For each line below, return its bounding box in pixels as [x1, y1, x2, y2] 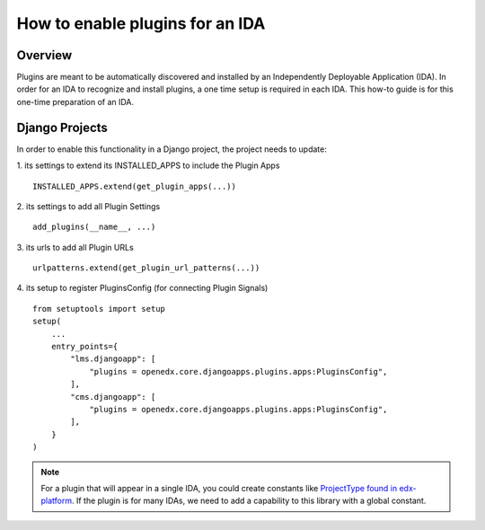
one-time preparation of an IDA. [16, 96, 135, 107]
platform [40, 495, 72, 507]
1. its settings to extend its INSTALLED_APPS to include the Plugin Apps [16, 160, 280, 171]
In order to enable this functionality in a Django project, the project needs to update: [16, 144, 327, 155]
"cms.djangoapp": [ [70, 392, 156, 402]
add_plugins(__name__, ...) [32, 222, 156, 233]
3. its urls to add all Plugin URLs [16, 242, 134, 252]
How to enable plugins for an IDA [16, 13, 266, 33]
